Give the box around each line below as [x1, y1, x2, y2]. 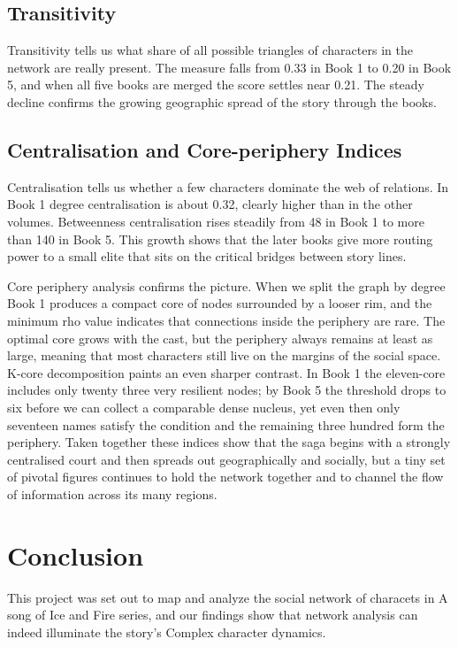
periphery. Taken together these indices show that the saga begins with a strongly [7, 433, 451, 451]
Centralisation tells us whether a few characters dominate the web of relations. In [7, 177, 449, 196]
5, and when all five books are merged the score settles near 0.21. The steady [7, 75, 424, 94]
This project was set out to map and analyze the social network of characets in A [7, 588, 448, 606]
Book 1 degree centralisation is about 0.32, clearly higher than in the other [7, 195, 413, 213]
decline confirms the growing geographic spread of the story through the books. [7, 92, 437, 111]
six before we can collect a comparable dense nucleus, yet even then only [7, 397, 401, 416]
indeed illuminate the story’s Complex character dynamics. [7, 622, 326, 641]
